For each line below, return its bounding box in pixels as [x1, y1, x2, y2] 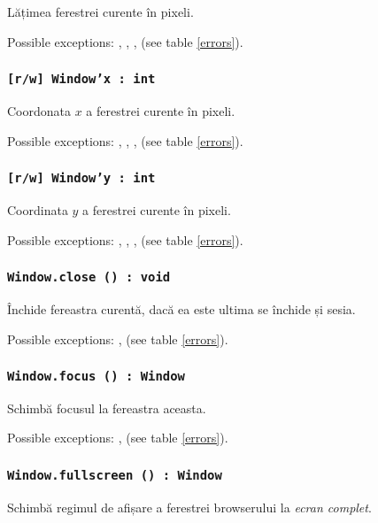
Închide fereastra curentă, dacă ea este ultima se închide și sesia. [7, 299, 356, 318]
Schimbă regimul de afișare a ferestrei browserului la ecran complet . [7, 497, 372, 516]
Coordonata [7, 101, 72, 119]
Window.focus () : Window [7, 369, 185, 384]
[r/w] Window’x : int [7, 72, 156, 87]
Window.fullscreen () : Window [7, 467, 222, 482]
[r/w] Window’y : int [7, 171, 156, 186]
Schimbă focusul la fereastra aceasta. [7, 398, 206, 417]
